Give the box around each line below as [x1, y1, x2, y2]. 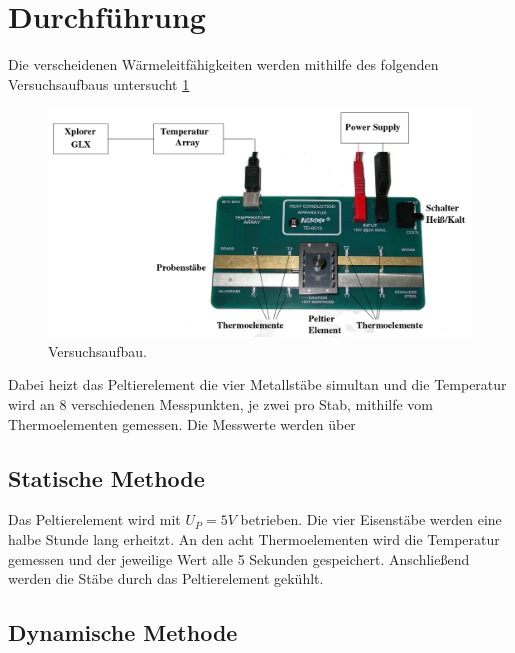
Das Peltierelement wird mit [8, 509, 181, 530]
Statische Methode [8, 462, 205, 493]
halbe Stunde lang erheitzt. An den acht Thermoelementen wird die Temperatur [8, 529, 500, 550]
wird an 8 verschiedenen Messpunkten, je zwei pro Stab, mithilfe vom [8, 394, 434, 415]
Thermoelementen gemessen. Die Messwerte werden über [8, 413, 356, 434]
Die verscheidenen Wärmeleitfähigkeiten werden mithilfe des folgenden [8, 54, 439, 75]
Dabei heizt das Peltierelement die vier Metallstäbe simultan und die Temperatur [8, 374, 507, 395]
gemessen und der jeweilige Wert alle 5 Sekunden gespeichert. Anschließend [8, 548, 470, 569]
